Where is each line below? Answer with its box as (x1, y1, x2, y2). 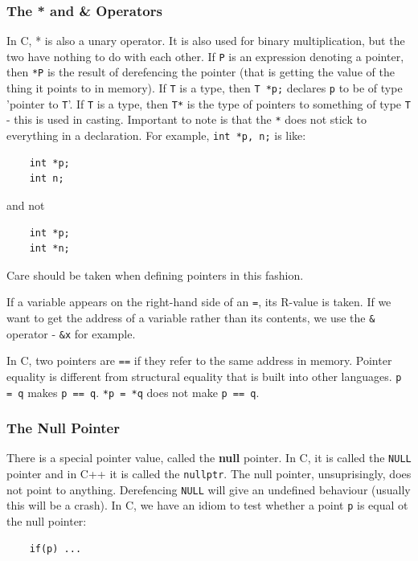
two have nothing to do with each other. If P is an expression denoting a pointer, (6, 47, 404, 64)
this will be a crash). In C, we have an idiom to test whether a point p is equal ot (6, 497, 408, 514)
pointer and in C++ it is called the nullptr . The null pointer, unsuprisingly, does (6, 465, 412, 482)
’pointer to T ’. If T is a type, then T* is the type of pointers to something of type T (6, 95, 411, 112)
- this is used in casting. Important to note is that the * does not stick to (6, 111, 367, 128)
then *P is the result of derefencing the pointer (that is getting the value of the (6, 63, 395, 80)
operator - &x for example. (6, 325, 136, 342)
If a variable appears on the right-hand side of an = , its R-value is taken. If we (6, 293, 391, 310)
